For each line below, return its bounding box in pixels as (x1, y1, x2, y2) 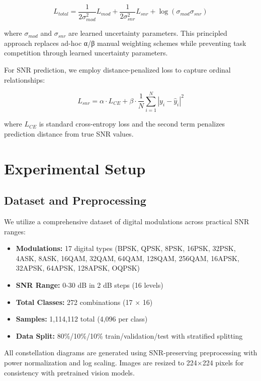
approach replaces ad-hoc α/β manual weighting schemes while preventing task (4, 37, 246, 48)
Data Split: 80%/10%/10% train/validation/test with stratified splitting (16, 330, 243, 341)
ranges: (4, 226, 26, 236)
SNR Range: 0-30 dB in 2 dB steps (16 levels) (16, 279, 163, 290)
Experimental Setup (4, 158, 146, 178)
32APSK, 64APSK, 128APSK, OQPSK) (16, 263, 140, 273)
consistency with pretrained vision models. (4, 367, 135, 377)
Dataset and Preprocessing (4, 193, 146, 208)
